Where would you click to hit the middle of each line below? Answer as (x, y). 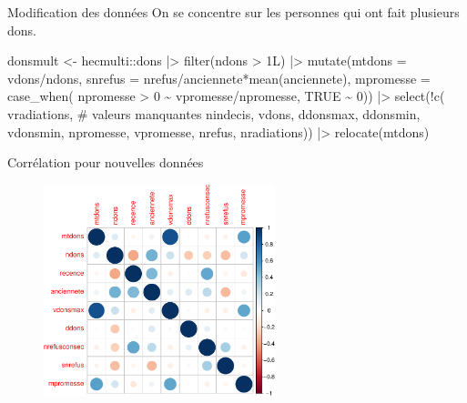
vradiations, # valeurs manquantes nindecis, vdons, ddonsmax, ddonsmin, (214, 113)
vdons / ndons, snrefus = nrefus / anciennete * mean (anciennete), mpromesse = (219, 78)
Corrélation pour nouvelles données (106, 162)
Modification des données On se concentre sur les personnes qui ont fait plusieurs (233, 12)
